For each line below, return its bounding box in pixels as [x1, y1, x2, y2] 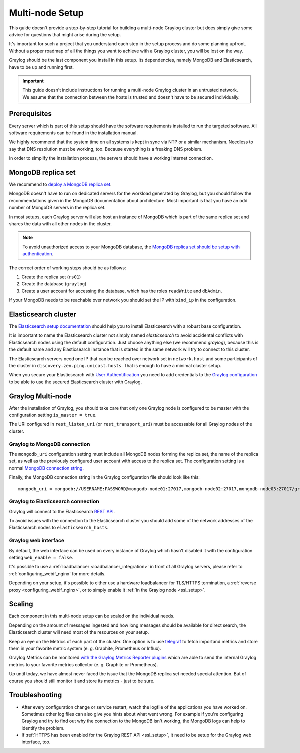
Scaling [9, 600, 33, 608]
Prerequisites [9, 110, 52, 118]
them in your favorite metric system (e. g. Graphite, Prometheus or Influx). [9, 645, 162, 652]
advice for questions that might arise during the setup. [9, 31, 121, 37]
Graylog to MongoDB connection [9, 440, 90, 447]
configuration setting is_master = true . [9, 412, 97, 418]
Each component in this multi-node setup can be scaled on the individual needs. [9, 613, 175, 619]
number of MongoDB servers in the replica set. [9, 205, 106, 211]
